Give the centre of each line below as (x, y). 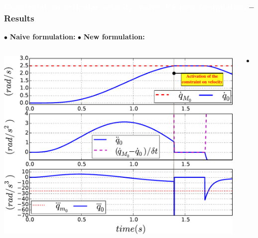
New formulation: (114, 37)
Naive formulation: (43, 37)
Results (19, 18)
